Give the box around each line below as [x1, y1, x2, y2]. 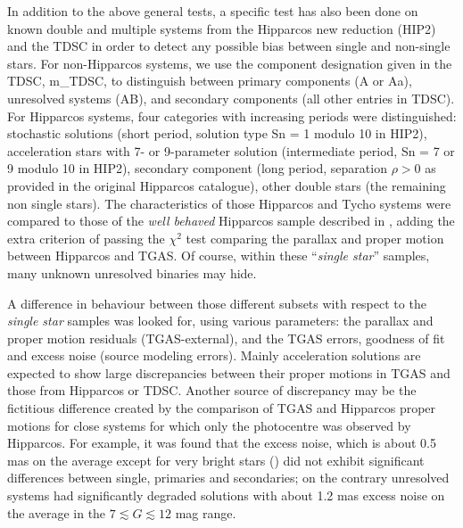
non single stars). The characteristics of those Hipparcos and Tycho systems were [7, 194, 451, 212]
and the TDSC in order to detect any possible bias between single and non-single [7, 37, 451, 55]
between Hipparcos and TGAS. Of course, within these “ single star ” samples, [7, 246, 430, 265]
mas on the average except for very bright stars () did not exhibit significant [7, 450, 425, 469]
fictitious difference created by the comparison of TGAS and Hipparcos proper [7, 399, 436, 417]
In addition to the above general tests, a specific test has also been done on [7, 2, 418, 20]
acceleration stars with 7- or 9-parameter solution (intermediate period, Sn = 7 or [7, 141, 455, 160]
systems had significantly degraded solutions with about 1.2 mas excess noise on [7, 486, 445, 505]
